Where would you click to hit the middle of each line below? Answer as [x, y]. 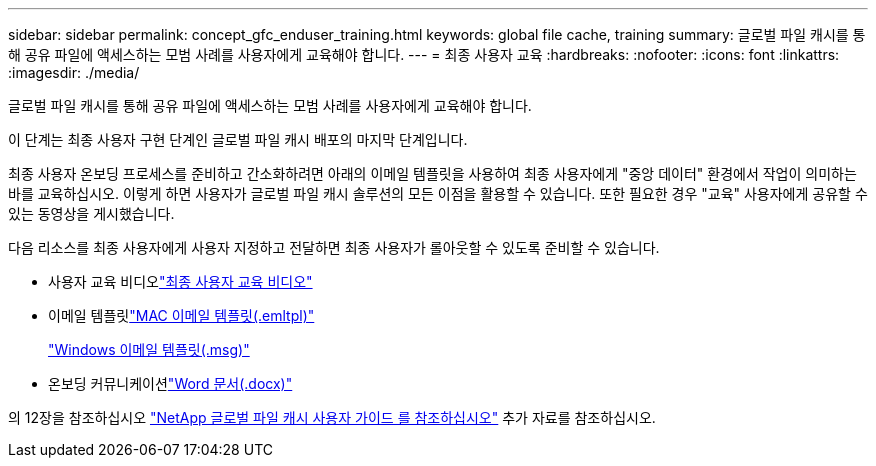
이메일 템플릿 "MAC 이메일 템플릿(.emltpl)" [181, 315]
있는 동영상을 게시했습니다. [91, 213]
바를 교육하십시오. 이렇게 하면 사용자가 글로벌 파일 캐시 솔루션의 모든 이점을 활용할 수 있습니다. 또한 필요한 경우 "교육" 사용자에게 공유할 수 [438, 193]
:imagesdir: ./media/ [74, 72]
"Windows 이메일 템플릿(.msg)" [149, 349]
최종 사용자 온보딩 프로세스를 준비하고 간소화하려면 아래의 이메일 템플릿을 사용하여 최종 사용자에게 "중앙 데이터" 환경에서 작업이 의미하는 [432, 173]
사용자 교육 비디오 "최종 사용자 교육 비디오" [180, 281]
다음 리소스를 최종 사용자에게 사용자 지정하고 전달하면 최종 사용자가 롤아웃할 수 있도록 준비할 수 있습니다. [334, 247]
